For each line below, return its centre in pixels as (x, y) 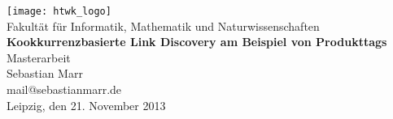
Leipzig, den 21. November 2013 (86, 105)
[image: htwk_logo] (59, 11)
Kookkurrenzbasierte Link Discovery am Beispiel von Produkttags (197, 42)
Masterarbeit (39, 57)
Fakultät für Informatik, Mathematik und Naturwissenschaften (163, 25)
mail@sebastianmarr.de (64, 89)
